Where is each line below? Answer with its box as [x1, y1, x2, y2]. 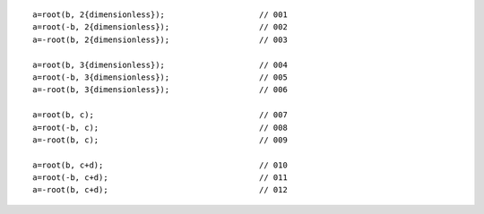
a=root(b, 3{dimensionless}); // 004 [32, 59, 289, 70]
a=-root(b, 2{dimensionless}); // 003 [32, 34, 289, 45]
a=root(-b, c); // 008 [32, 122, 289, 133]
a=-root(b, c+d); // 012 [32, 184, 289, 195]
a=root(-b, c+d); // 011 [32, 173, 289, 183]
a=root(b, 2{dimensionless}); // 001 [32, 10, 289, 20]
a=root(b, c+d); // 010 [32, 159, 289, 170]
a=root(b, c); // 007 [32, 110, 289, 120]
